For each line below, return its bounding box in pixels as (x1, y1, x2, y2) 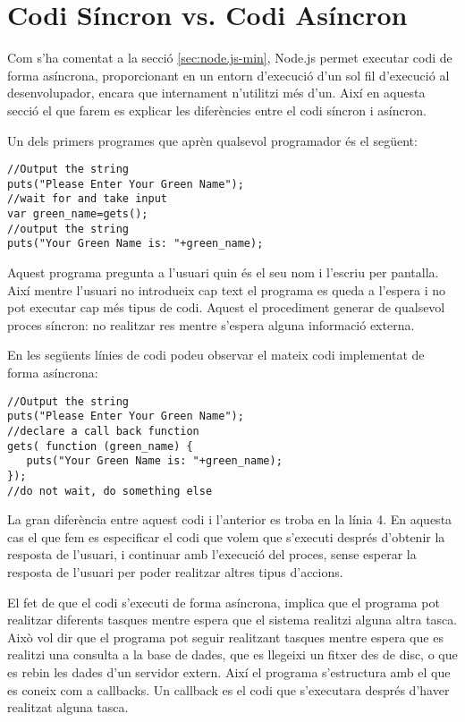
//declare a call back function (7, 424, 199, 437)
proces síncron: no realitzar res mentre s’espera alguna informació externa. (7, 315, 415, 334)
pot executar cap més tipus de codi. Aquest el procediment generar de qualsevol (7, 298, 445, 317)
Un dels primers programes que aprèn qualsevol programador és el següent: (7, 131, 418, 149)
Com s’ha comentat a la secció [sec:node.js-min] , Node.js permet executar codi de (7, 48, 452, 67)
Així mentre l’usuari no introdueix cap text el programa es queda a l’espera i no (7, 280, 446, 299)
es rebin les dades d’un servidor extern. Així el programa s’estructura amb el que (7, 662, 451, 681)
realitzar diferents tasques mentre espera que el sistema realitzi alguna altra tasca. (7, 610, 458, 629)
